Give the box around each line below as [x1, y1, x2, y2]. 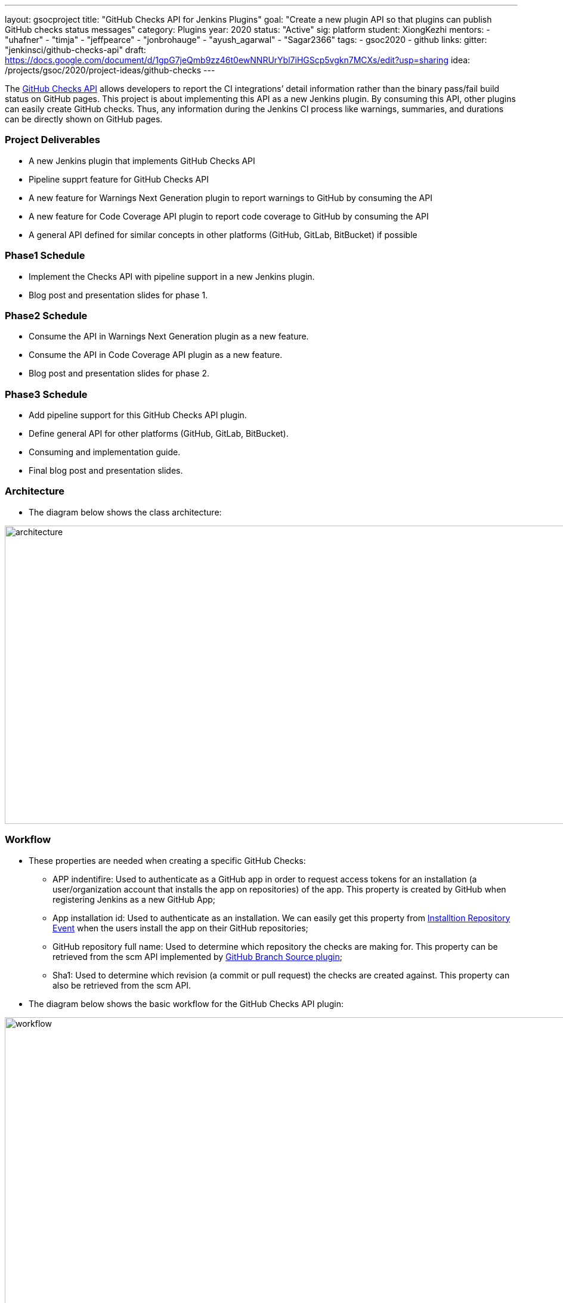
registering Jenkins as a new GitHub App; [52, 894, 216, 904]
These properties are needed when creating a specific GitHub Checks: [29, 855, 306, 866]
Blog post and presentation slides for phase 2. [29, 368, 210, 379]
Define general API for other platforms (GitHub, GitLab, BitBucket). [29, 428, 289, 439]
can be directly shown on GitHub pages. [5, 114, 163, 124]
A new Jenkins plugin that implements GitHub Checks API [29, 155, 255, 166]
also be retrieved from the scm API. [52, 980, 191, 990]
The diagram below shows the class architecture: [29, 507, 222, 517]
